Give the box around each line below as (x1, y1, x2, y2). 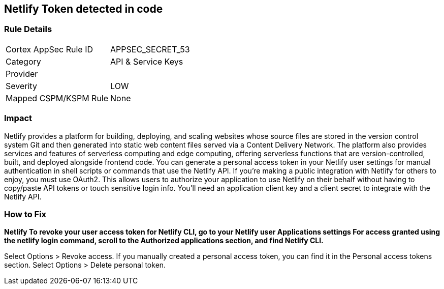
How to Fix (4, 209, 47, 219)
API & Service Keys (110, 56, 183, 67)
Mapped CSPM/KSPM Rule (6, 93, 109, 103)
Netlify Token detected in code (4, 3, 163, 15)
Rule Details (4, 24, 52, 35)
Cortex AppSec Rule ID (6, 44, 93, 54)
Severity (6, 80, 37, 91)
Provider (6, 68, 38, 79)
